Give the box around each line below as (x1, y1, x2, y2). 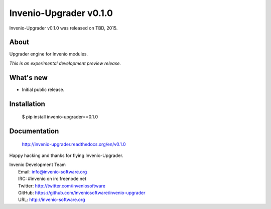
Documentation (9, 126, 59, 135)
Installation (9, 99, 45, 108)
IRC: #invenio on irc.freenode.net (18, 175, 87, 182)
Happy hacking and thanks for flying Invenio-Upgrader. (9, 152, 123, 158)
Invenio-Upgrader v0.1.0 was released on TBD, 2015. (9, 25, 118, 31)
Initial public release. (22, 86, 65, 92)
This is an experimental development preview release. (9, 60, 121, 66)
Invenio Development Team (9, 161, 66, 167)
